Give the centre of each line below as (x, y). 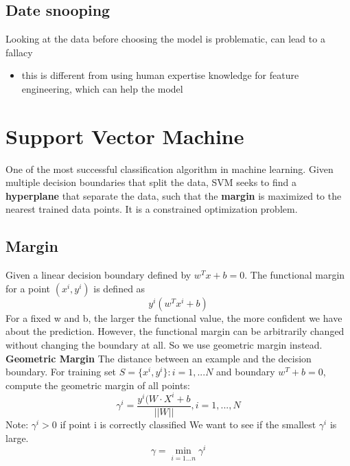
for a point (28, 288)
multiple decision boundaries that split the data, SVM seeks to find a (151, 182)
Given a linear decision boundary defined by (98, 275)
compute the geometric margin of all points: (98, 385)
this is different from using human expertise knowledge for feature (160, 75)
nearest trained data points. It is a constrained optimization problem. (152, 209)
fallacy (19, 52)
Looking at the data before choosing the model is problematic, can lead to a (165, 39)
